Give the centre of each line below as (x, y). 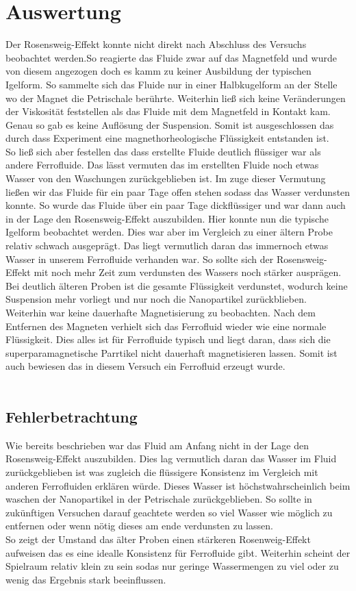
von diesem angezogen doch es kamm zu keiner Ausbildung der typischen (158, 71)
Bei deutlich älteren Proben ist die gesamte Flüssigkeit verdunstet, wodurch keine (177, 285)
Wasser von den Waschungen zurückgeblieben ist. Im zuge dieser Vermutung (166, 178)
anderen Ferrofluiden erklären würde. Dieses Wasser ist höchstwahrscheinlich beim (178, 485)
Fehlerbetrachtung (72, 416)
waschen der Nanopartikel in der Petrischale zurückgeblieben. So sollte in (159, 499)
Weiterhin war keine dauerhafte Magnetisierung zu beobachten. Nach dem (161, 312)
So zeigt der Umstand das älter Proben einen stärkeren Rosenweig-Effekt (158, 539)
